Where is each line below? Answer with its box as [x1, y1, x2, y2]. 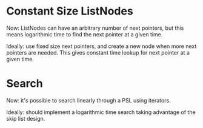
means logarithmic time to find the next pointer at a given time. [6, 30, 163, 38]
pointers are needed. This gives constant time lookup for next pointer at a [6, 49, 190, 56]
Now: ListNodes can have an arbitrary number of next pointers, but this [6, 24, 184, 32]
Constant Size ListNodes [6, 4, 133, 18]
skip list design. [6, 115, 45, 122]
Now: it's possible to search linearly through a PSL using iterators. [6, 96, 171, 104]
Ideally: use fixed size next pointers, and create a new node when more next [6, 42, 197, 50]
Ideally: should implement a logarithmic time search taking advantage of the [6, 108, 196, 116]
